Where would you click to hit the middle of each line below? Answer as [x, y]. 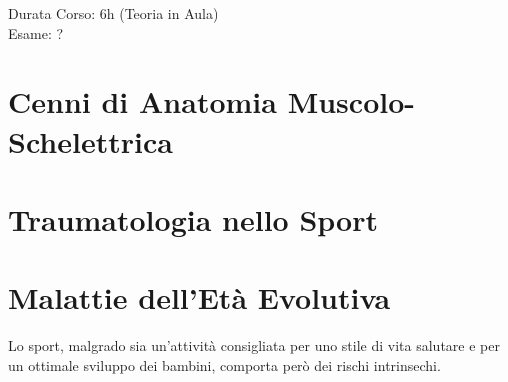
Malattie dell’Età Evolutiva [199, 297]
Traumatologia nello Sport [193, 218]
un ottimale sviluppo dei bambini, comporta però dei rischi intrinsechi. [224, 364]
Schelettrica [90, 140]
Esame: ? [36, 32]
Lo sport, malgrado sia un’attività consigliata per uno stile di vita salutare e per [254, 345]
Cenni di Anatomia [142, 101]
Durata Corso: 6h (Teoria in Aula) [113, 13]
